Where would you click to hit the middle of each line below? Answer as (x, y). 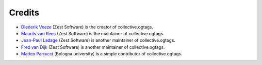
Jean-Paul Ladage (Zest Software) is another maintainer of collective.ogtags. (98, 40)
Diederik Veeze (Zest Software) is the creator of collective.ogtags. (87, 27)
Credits (24, 13)
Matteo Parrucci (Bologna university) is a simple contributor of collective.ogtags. (102, 54)
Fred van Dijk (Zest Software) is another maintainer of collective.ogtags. (93, 47)
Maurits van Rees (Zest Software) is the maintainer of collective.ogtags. (93, 33)
